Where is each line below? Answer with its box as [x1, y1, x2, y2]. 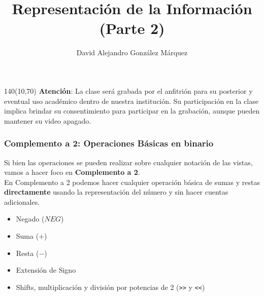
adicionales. [4, 196, 40, 207]
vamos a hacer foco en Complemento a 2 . [4, 167, 140, 177]
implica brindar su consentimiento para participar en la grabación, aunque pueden [4, 105, 260, 116]
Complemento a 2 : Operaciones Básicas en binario [4, 137, 214, 150]
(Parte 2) [99, 18, 165, 39]
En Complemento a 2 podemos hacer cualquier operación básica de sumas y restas [4, 176, 260, 187]
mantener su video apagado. [4, 115, 91, 126]
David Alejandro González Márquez [76, 47, 188, 58]
